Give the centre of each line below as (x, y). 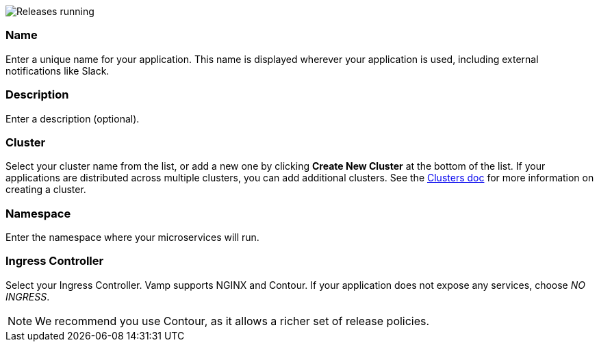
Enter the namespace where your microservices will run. (132, 237)
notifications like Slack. (58, 70)
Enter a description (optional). (73, 118)
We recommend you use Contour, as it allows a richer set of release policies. (232, 321)
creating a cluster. (46, 190)
